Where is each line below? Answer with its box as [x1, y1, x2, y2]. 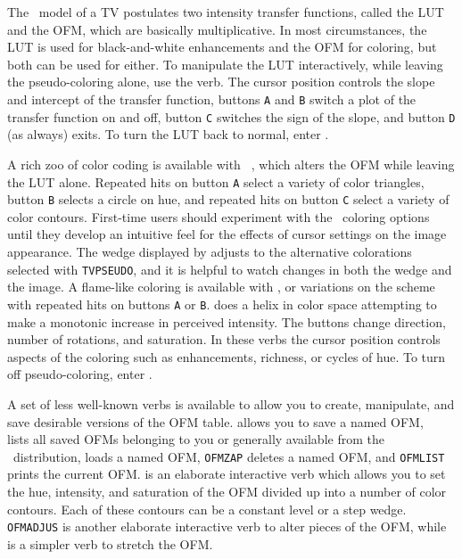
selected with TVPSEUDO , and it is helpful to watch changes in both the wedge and [7, 259, 452, 278]
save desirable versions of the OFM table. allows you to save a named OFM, [7, 412, 424, 431]
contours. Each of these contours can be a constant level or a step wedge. [7, 499, 407, 518]
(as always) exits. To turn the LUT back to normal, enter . [7, 125, 329, 144]
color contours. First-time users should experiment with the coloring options [7, 207, 430, 226]
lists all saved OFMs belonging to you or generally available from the [7, 430, 384, 448]
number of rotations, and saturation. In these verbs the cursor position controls [7, 330, 441, 349]
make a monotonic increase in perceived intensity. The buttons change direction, [7, 312, 446, 331]
